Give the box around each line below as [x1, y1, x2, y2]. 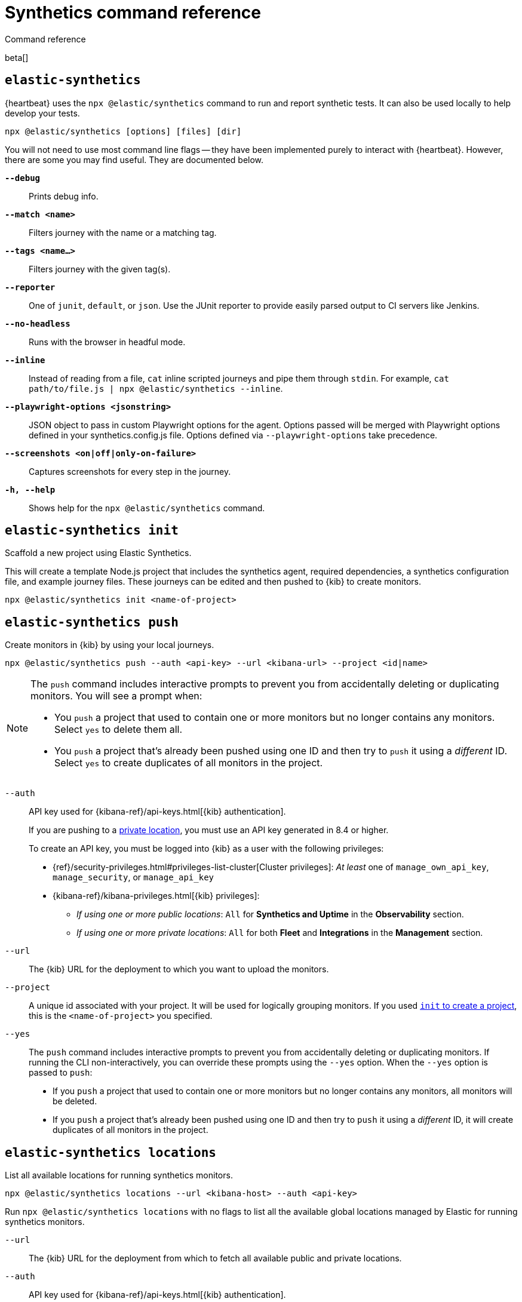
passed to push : [29, 1067, 93, 1078]
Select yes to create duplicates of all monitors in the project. [54, 757, 323, 769]
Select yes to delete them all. [54, 723, 183, 736]
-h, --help [5, 484, 56, 495]
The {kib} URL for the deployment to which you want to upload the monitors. [29, 964, 329, 975]
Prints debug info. [29, 191, 99, 201]
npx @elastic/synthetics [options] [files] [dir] [5, 126, 242, 136]
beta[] [5, 52, 29, 63]
